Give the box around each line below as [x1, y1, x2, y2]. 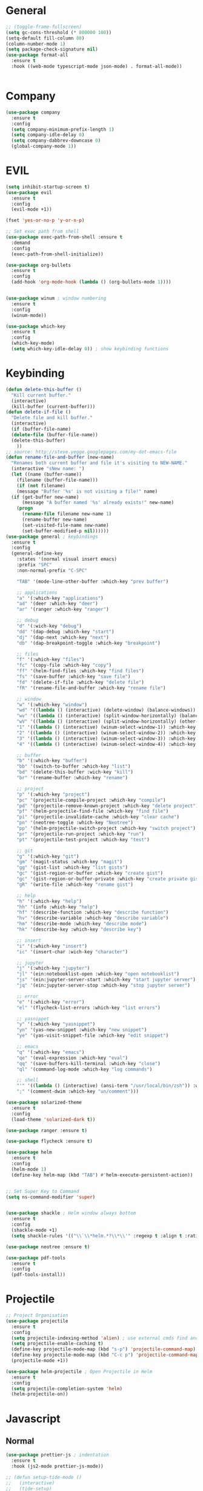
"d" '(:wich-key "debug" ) [16, 623, 82, 629]
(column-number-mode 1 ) [5, 41, 66, 47]
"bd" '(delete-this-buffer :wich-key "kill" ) [16, 769, 134, 776]
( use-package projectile [5, 1318, 68, 1324]
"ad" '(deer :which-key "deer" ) [16, 600, 98, 607]
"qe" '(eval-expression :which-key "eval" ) [16, 1055, 128, 1061]
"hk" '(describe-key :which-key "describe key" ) [16, 926, 142, 933]
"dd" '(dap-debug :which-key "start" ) [16, 628, 115, 634]
